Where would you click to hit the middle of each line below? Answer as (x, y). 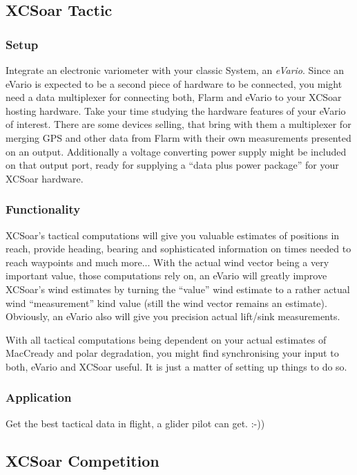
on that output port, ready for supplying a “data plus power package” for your (172, 165)
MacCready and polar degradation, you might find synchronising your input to (172, 353)
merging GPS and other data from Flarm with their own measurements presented (178, 137)
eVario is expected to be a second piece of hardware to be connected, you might (174, 83)
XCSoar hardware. (45, 178)
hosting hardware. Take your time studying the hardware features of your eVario (176, 110)
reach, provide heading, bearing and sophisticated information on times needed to (178, 249)
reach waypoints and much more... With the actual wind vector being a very (167, 262)
